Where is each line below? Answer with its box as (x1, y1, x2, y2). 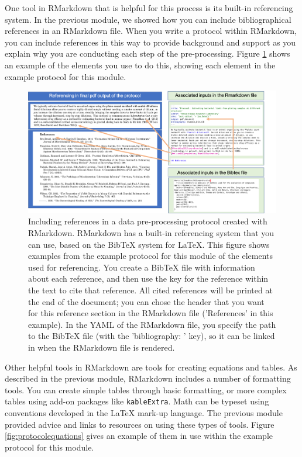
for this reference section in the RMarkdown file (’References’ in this (28, 307, 273, 319)
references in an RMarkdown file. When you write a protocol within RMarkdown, (5, 25, 297, 37)
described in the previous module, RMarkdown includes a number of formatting (5, 372, 291, 385)
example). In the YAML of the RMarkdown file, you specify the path (28, 318, 276, 330)
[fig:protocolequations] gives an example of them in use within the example (5, 430, 273, 442)
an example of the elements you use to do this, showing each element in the (5, 58, 276, 71)
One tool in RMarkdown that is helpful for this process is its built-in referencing (5, 2, 293, 13)
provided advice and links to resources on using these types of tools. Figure (5, 418, 274, 430)
